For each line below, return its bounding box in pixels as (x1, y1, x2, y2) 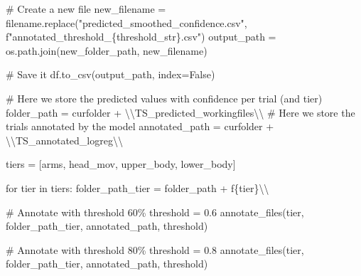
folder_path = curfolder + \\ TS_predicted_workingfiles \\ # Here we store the (6, 105, 355, 120)
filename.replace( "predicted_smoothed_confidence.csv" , (6, 15, 247, 30)
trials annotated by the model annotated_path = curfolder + (6, 119, 274, 134)
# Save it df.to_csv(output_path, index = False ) (6, 67, 215, 82)
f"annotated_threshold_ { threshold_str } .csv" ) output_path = (6, 29, 276, 44)
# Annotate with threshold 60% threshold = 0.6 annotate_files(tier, (6, 204, 304, 219)
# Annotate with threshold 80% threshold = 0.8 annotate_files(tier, (6, 242, 304, 257)
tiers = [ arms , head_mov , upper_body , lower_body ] (6, 156, 236, 171)
